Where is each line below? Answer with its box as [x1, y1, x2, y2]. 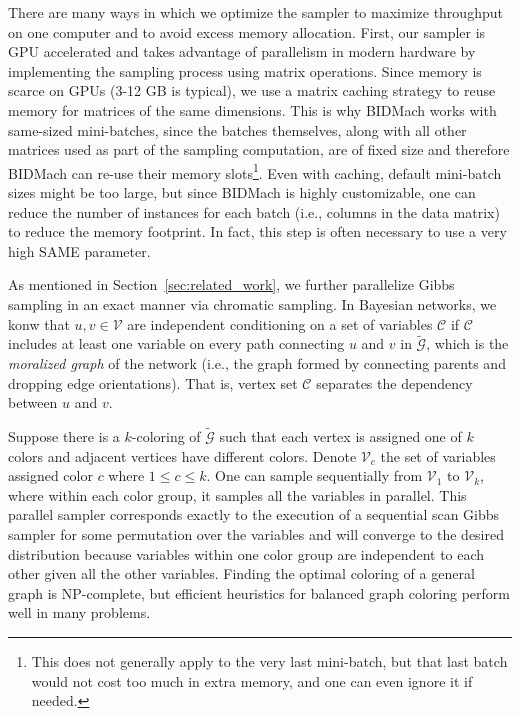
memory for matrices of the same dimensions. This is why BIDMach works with [8, 99, 497, 120]
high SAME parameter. [8, 240, 151, 261]
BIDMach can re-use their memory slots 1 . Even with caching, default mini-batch [8, 159, 502, 183]
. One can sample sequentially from [206, 465, 423, 486]
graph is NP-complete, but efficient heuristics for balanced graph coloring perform [8, 582, 510, 603]
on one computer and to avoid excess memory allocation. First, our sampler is [8, 21, 486, 42]
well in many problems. [8, 602, 151, 623]
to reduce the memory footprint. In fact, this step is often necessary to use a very [8, 221, 507, 242]
